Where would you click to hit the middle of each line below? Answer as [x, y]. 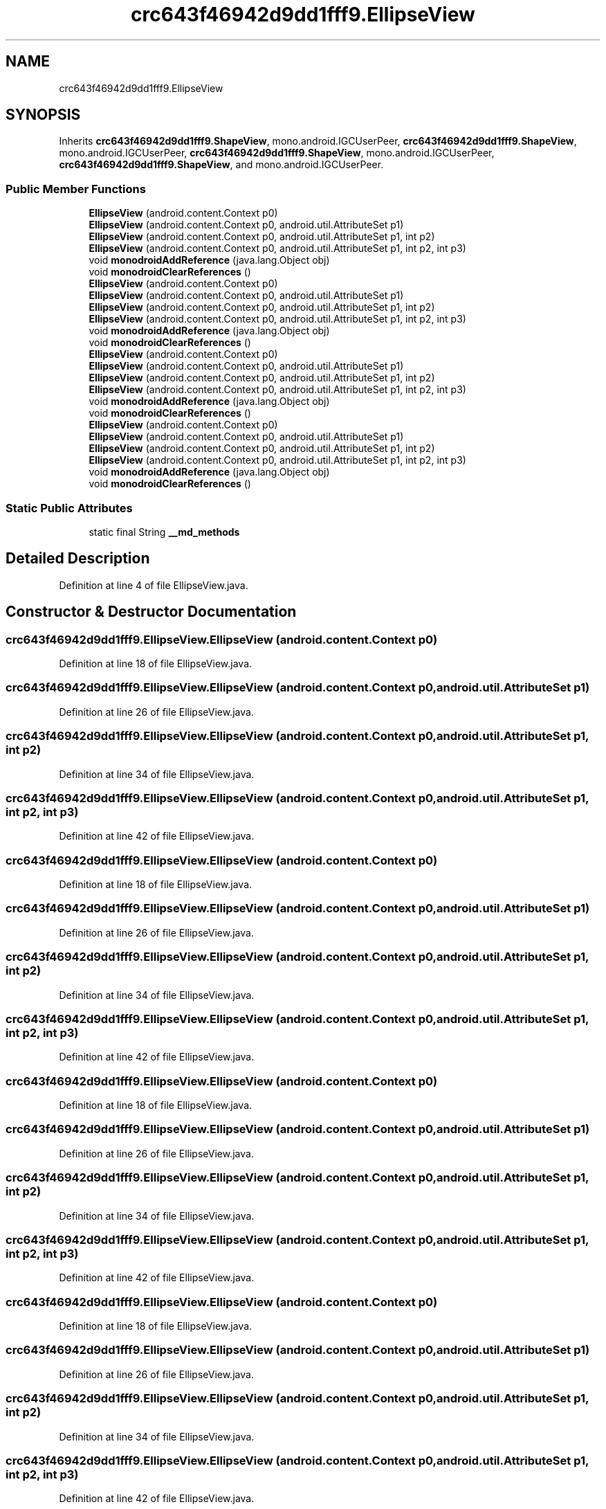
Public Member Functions [76, 189]
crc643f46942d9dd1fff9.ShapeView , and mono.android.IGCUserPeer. [221, 165]
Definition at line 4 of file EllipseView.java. [154, 585]
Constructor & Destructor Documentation [151, 612]
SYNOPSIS [43, 115]
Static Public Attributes [69, 508]
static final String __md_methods [164, 532]
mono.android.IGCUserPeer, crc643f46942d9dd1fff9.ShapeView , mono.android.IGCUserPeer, [277, 153]
